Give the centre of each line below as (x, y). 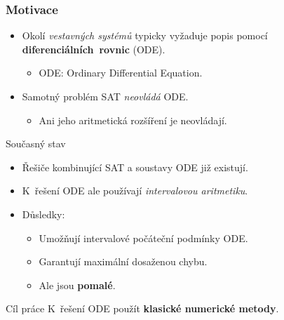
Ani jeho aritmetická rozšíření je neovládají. (133, 120)
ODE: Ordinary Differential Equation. (121, 73)
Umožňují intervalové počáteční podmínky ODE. (143, 238)
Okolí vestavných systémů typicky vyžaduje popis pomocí (145, 35)
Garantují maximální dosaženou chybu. (123, 261)
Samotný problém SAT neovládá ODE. (105, 96)
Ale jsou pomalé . (77, 285)
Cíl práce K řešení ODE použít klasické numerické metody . (142, 308)
